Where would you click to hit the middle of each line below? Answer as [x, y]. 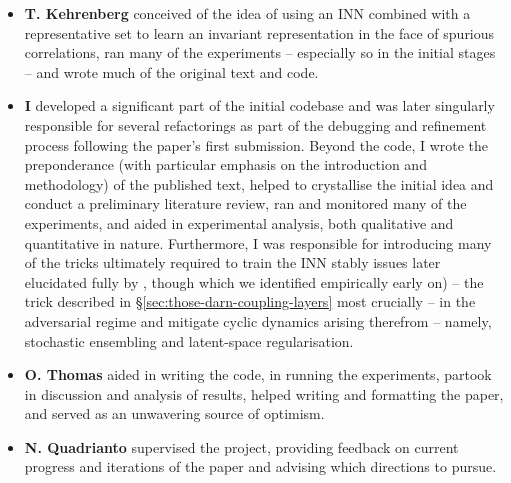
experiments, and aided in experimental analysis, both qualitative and [239, 222]
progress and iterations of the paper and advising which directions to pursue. [260, 466]
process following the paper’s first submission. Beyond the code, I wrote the [256, 144]
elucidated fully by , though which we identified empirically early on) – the [254, 281]
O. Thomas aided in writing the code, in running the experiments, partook [258, 374]
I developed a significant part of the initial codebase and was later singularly [259, 105]
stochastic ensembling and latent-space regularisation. [189, 340]
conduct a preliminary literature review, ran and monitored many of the [245, 203]
